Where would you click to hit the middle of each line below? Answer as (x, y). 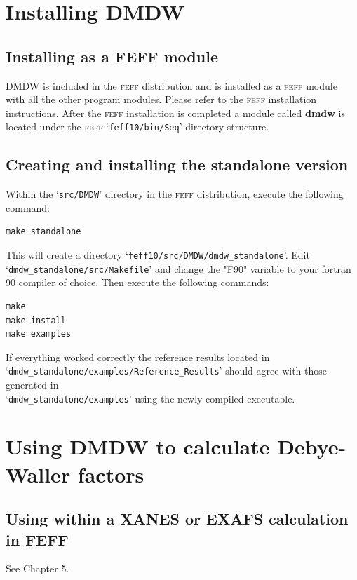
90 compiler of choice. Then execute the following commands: (137, 282)
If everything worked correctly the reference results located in (138, 357)
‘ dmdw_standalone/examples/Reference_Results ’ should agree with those (166, 371)
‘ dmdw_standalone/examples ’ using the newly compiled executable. (150, 398)
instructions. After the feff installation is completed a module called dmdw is (175, 113)
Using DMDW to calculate (138, 446)
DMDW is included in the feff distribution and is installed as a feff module (171, 85)
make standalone (43, 232)
